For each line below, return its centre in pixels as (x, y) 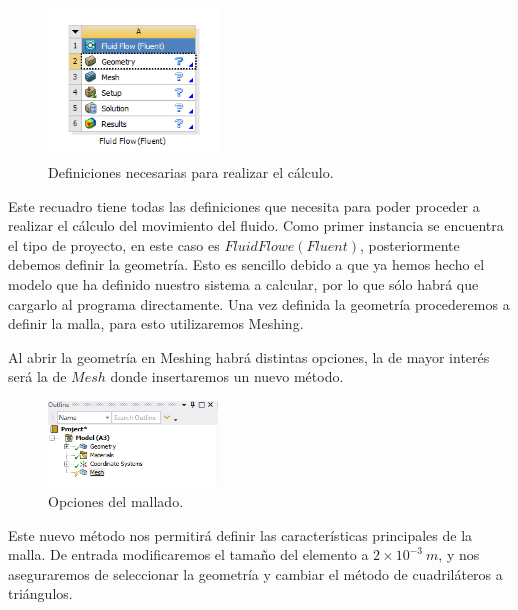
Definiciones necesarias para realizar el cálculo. (191, 172)
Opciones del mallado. (116, 500)
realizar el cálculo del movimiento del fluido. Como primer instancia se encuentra (256, 225)
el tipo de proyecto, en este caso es (114, 244)
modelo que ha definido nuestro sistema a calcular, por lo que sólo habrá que (243, 283)
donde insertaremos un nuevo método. (227, 376)
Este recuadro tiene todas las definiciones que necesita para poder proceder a (244, 205)
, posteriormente (410, 244)
